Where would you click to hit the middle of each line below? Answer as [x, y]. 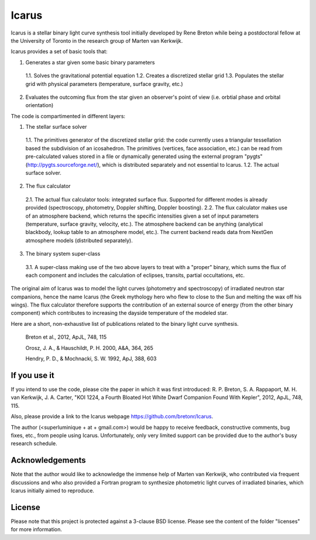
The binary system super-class [63, 254]
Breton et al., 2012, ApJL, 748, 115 [66, 337]
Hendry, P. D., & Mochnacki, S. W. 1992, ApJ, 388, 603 [91, 359]
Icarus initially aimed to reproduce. [53, 490]
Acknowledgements [48, 460]
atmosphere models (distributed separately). [79, 240]
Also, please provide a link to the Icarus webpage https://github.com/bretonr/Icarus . [112, 417]
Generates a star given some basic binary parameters [90, 62]
